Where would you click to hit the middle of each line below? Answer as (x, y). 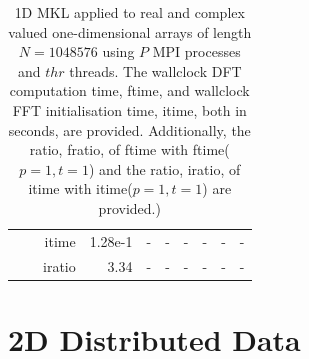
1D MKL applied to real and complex (129, 12)
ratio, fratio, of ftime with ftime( (129, 149)
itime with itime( (80, 188)
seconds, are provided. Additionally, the (129, 129)
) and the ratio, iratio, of (164, 168)
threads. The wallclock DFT (155, 70)
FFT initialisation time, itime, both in (129, 109)
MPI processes (196, 51)
